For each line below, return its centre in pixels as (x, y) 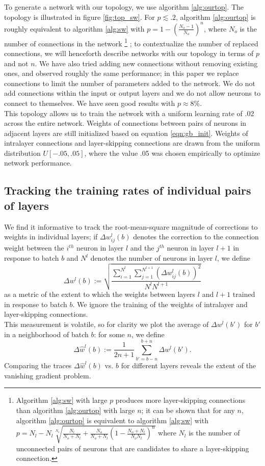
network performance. (38, 163)
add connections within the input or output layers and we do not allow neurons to (132, 93)
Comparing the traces (38, 365)
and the (142, 248)
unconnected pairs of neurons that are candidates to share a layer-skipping (132, 448)
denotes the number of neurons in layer (152, 258)
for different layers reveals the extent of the (189, 365)
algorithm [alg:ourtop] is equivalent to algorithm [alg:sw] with (112, 420)
